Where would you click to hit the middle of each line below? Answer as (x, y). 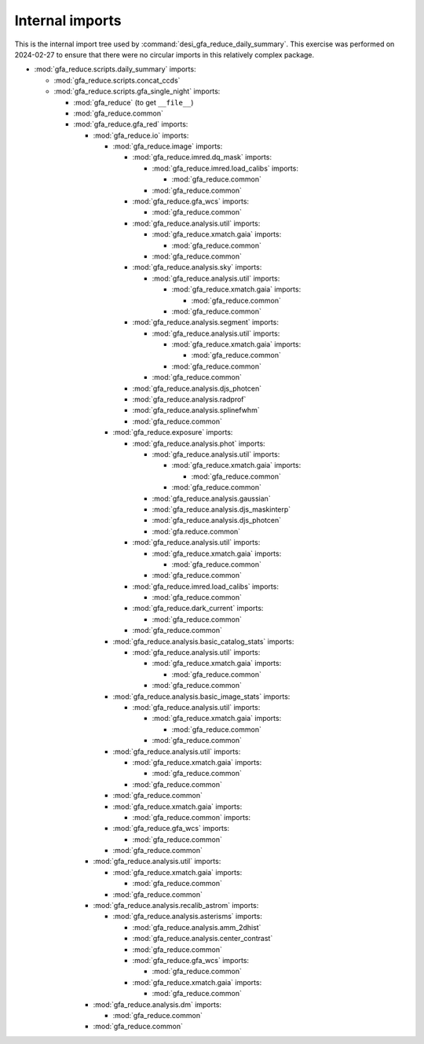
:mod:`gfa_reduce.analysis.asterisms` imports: (187, 917)
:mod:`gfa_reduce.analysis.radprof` (189, 399)
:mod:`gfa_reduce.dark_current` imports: (198, 608)
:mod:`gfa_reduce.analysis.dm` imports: (157, 1004)
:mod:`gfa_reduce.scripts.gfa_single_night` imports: (137, 91)
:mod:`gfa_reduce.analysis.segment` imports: (205, 322)
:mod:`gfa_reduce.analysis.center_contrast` (203, 939)
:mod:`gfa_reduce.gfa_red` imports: (131, 124)
